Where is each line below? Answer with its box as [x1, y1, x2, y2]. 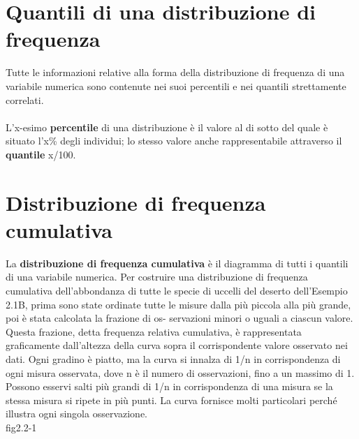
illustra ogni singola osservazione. [6, 406, 147, 421]
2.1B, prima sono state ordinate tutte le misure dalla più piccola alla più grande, [6, 297, 351, 311]
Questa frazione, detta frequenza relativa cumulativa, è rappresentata [6, 324, 302, 338]
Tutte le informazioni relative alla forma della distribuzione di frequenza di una [6, 65, 345, 80]
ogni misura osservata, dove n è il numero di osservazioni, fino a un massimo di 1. [6, 365, 355, 380]
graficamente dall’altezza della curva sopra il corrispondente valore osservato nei [6, 338, 348, 352]
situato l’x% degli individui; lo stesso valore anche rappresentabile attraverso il [6, 133, 342, 148]
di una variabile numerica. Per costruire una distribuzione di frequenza [6, 269, 308, 284]
